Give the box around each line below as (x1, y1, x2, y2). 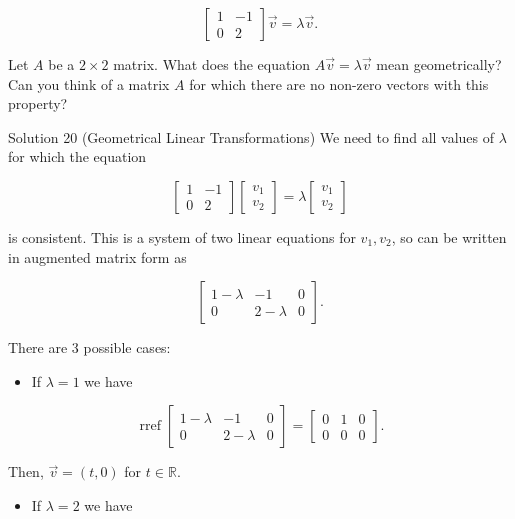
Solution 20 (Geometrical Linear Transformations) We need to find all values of (8, 126, 495, 147)
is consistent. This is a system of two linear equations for (8, 226, 356, 247)
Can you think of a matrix (8, 73, 170, 94)
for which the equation (8, 146, 147, 167)
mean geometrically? (376, 54, 502, 74)
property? (8, 93, 68, 114)
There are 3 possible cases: (8, 337, 171, 358)
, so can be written (391, 226, 507, 247)
